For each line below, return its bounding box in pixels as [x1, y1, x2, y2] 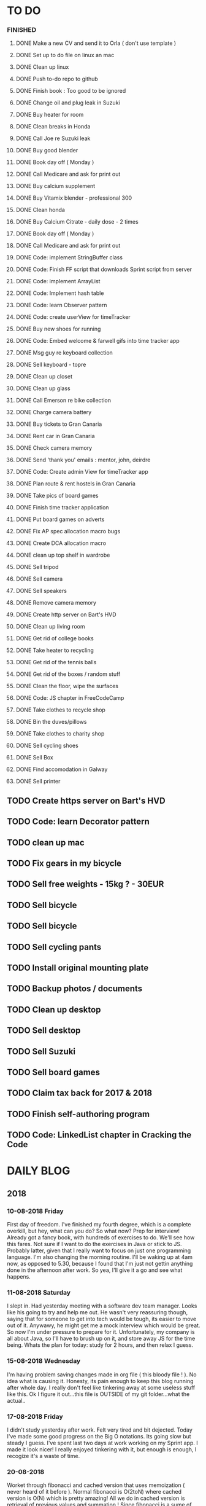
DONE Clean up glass [15, 385, 71, 392]
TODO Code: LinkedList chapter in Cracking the [7, 1130, 192, 1140]
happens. [7, 1273, 31, 1280]
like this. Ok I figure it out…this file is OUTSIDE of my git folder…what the [7, 1390, 190, 1398]
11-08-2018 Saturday [7, 1288, 71, 1296]
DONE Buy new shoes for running [15, 325, 101, 332]
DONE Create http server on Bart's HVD [15, 611, 116, 618]
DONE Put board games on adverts [15, 516, 105, 523]
